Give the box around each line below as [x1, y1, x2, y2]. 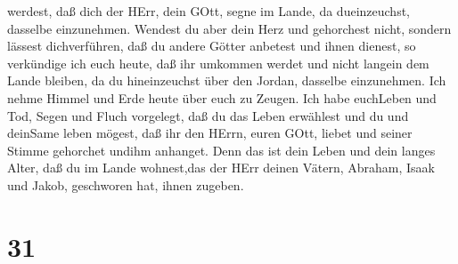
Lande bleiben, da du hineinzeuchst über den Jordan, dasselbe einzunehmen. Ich [7, 71, 446, 90]
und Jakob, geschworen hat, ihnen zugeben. [7, 175, 244, 194]
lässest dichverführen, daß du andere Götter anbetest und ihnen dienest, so [7, 36, 416, 55]
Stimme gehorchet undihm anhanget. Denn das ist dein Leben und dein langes [7, 140, 436, 159]
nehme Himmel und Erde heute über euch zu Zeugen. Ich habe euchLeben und [7, 88, 437, 107]
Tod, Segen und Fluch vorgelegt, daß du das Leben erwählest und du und [7, 106, 409, 124]
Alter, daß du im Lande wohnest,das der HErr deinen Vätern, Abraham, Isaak [7, 158, 435, 177]
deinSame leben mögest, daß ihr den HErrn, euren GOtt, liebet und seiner [7, 124, 413, 142]
